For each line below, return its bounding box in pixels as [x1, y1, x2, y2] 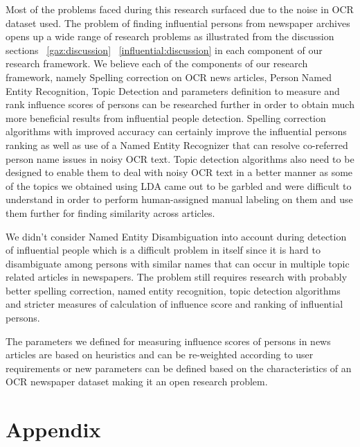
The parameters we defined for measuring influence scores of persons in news [6, 333, 331, 348]
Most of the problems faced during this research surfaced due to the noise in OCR [6, 2, 354, 16]
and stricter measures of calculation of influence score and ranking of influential [6, 297, 343, 311]
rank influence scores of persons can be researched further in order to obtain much [6, 97, 354, 112]
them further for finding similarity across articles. [6, 205, 215, 220]
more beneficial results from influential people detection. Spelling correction [6, 110, 326, 125]
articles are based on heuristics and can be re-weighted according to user [6, 347, 314, 362]
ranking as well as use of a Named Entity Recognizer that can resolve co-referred [6, 137, 348, 152]
